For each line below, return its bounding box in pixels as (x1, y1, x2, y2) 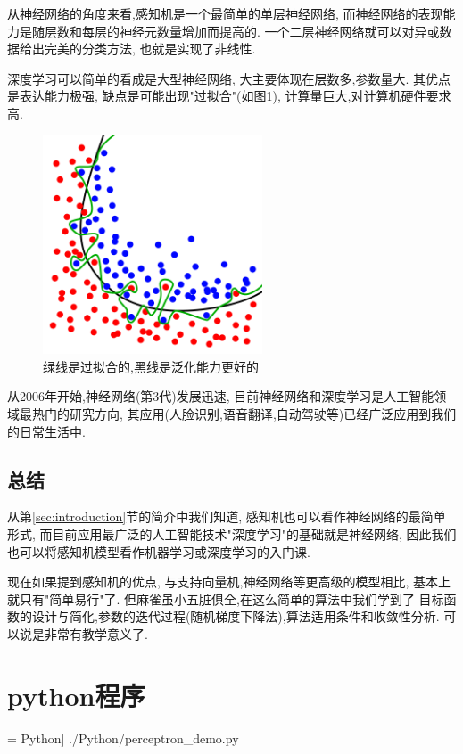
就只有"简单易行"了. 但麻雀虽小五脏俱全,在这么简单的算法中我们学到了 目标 (7, 589, 444, 608)
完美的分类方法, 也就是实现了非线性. (44, 39, 256, 58)
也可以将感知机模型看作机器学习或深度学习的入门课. (7, 542, 310, 561)
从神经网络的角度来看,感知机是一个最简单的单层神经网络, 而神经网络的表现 (7, 4, 443, 22)
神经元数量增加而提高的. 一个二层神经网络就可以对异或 (119, 21, 440, 40)
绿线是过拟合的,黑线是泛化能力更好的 (43, 357, 259, 375)
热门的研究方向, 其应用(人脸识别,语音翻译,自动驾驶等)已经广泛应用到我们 (31, 405, 457, 422)
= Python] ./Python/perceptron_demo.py (7, 728, 239, 747)
